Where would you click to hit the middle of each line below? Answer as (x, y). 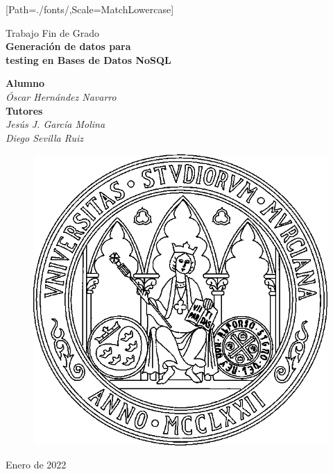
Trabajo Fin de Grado (52, 32)
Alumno (25, 83)
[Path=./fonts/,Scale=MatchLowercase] (90, 9)
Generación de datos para (68, 46)
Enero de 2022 (36, 465)
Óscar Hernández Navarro (61, 96)
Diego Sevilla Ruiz (45, 137)
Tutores (24, 110)
